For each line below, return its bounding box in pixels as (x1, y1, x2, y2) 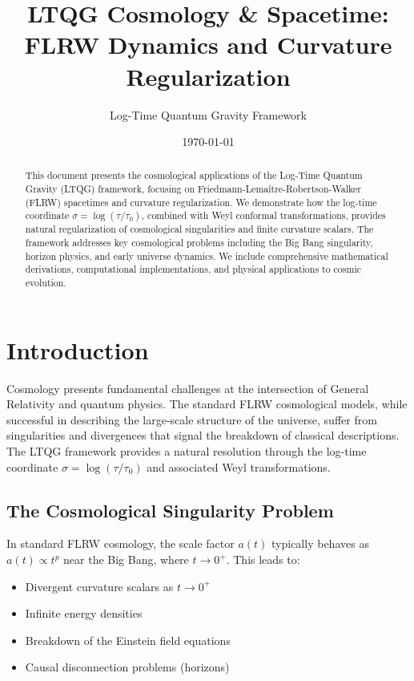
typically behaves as (271, 535, 369, 552)
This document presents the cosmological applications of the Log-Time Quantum (25, 168, 363, 182)
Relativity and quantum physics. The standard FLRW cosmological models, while (6, 395, 408, 412)
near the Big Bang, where (63, 551, 189, 568)
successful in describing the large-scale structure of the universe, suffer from (6, 411, 377, 428)
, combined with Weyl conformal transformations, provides (141, 209, 386, 222)
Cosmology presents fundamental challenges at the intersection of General (6, 379, 369, 396)
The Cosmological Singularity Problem (6, 497, 334, 522)
